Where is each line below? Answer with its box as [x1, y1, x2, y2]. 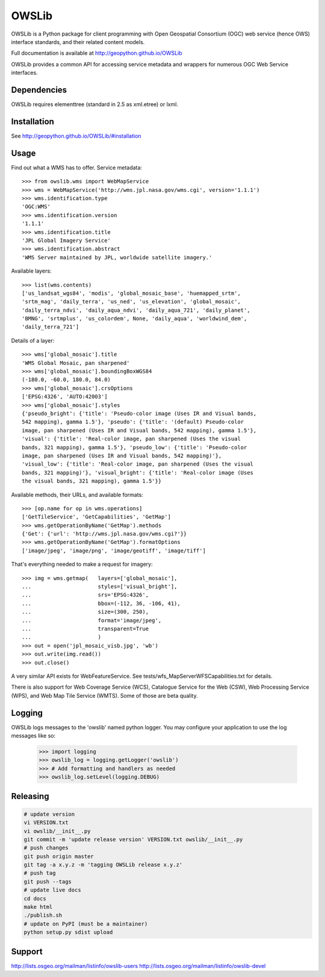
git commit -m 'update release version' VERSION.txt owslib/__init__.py [23, 836, 243, 843]
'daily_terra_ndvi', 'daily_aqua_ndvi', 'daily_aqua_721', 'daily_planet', [22, 306, 250, 314]
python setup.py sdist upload [23, 929, 113, 936]
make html [23, 903, 53, 911]
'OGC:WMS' [22, 203, 51, 210]
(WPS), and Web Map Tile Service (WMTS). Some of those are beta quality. [11, 692, 198, 699]
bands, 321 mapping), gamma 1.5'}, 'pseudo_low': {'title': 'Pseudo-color [22, 444, 247, 451]
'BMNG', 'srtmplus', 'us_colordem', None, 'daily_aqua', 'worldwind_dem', [22, 315, 247, 322]
